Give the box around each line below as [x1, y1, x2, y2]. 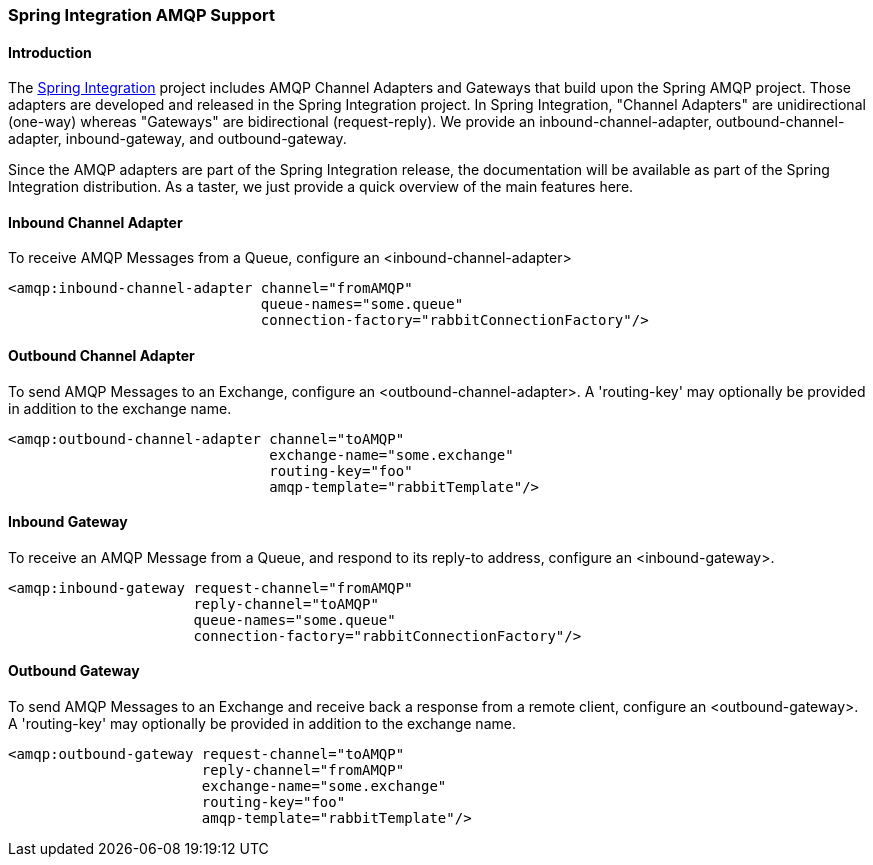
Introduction [8, 43, 92, 61]
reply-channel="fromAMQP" [201, 762, 405, 779]
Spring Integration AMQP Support [8, 5, 275, 25]
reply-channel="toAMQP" [193, 595, 379, 612]
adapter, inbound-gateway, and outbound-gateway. [8, 130, 347, 148]
